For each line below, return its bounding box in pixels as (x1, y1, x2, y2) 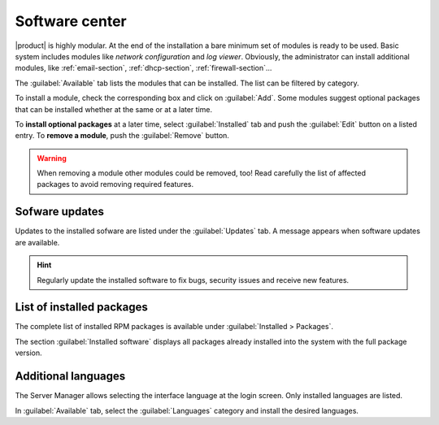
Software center (15, 12, 128, 30)
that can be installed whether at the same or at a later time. (15, 104, 213, 114)
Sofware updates (15, 205, 105, 219)
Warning (37, 153, 67, 163)
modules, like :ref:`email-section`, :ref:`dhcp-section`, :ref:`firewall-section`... (15, 63, 272, 73)
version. (15, 348, 42, 358)
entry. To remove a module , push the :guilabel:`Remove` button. (15, 131, 229, 141)
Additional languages (15, 370, 126, 384)
